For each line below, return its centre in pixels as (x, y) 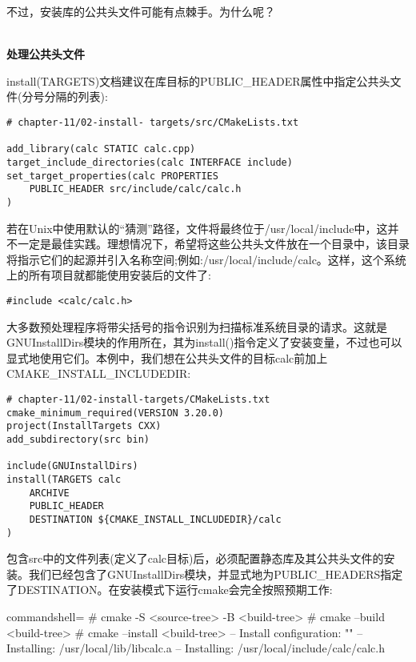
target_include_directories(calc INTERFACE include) (150, 162)
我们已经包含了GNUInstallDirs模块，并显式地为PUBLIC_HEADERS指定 (216, 574)
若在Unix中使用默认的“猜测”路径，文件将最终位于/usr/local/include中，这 (197, 228)
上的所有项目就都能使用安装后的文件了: (109, 275)
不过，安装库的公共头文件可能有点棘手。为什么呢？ (141, 11)
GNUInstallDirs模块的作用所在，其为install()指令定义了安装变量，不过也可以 (204, 342)
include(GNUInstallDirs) (72, 466)
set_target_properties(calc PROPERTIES (112, 176)
